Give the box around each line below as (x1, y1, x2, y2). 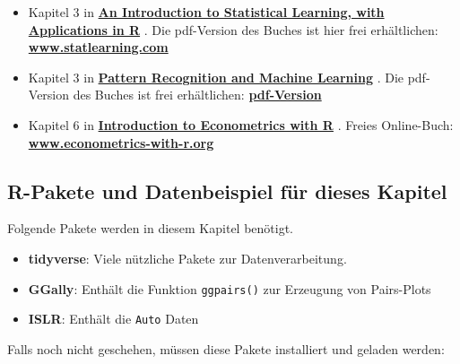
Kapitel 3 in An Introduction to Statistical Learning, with (28, 3, 385, 21)
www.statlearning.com (28, 38, 169, 56)
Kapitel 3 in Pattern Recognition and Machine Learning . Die (28, 67, 404, 86)
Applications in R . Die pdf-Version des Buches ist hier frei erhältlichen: (28, 20, 438, 39)
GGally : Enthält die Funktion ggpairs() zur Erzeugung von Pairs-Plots (28, 279, 431, 298)
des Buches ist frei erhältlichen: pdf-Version (73, 85, 322, 104)
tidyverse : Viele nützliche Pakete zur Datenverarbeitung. (28, 248, 347, 267)
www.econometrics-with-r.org (28, 133, 214, 152)
